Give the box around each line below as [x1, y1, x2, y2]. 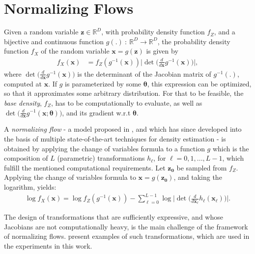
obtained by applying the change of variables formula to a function [4, 143, 205, 153]
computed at [4, 78, 42, 88]
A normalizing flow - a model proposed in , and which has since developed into [4, 124, 242, 134]
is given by [146, 46, 178, 56]
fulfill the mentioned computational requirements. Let [4, 162, 166, 172]
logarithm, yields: [4, 181, 57, 192]
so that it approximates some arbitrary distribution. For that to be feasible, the [4, 88, 244, 98]
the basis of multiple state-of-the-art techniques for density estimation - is [4, 133, 226, 143]
